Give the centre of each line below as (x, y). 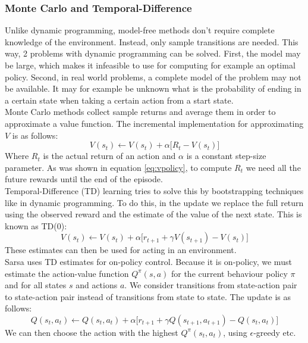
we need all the (273, 167)
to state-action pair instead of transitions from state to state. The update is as (148, 296)
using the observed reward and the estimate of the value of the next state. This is (153, 214)
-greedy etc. (275, 332)
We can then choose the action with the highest (92, 332)
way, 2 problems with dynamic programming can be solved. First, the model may (153, 53)
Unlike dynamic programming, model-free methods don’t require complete (140, 30)
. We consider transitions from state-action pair (211, 285)
